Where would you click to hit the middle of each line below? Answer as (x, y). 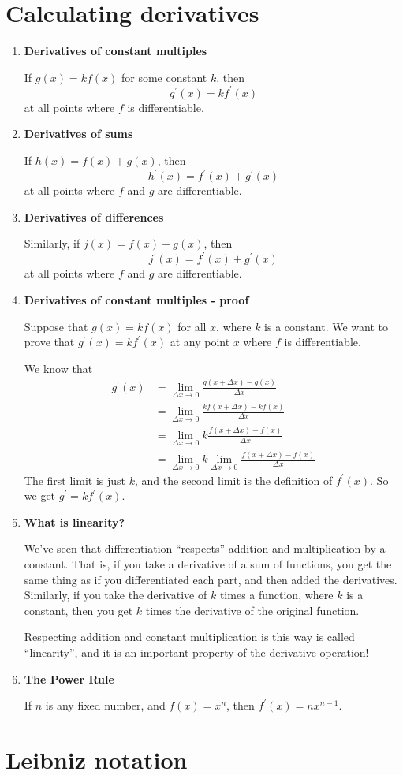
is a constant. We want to (326, 326)
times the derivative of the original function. (252, 610)
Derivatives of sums (78, 134)
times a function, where (276, 595)
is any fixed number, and (105, 705)
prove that (49, 342)
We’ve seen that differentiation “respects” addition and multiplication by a (205, 548)
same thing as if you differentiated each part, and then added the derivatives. (211, 579)
